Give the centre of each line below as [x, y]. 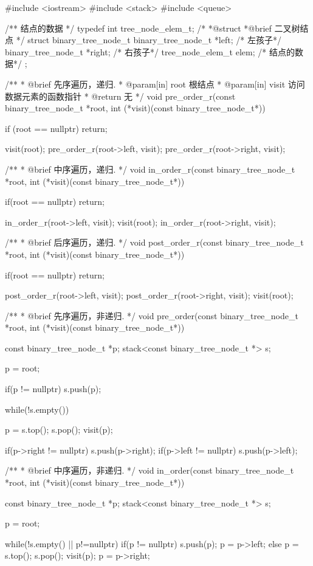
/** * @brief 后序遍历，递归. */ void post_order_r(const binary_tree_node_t [154, 242]
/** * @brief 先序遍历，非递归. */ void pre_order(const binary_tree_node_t [152, 315]
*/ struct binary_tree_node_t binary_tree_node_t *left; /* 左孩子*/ [149, 40]
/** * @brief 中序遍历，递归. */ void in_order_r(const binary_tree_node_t [150, 169]
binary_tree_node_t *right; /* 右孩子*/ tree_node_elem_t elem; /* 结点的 [150, 51]
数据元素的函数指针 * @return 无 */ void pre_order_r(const [120, 96]
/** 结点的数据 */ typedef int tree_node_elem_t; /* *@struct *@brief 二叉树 [153, 28]
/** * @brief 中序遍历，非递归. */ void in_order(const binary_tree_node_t [150, 470]
